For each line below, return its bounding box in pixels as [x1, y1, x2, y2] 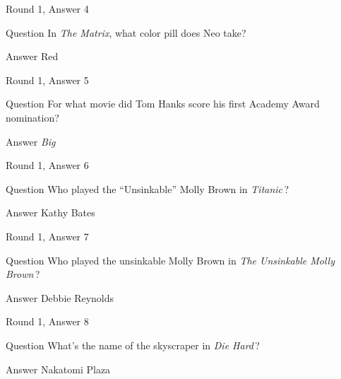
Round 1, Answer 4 [6, 1, 89, 16]
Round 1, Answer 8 [6, 314, 89, 329]
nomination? [6, 110, 59, 124]
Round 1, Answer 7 [6, 228, 89, 243]
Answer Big [6, 134, 56, 148]
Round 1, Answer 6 [6, 158, 89, 173]
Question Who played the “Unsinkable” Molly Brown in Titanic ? [6, 181, 289, 196]
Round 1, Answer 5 [6, 72, 89, 87]
